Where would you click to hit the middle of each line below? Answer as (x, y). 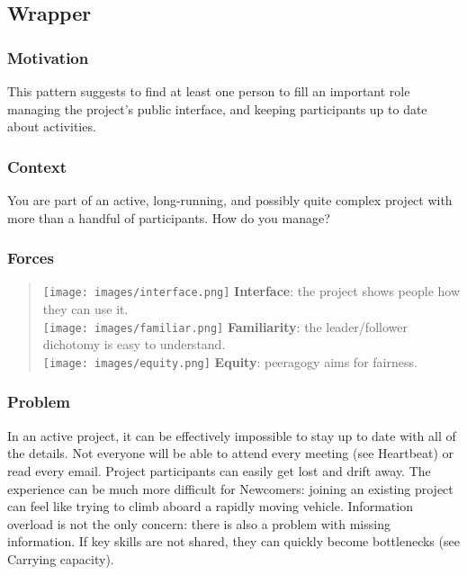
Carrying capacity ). (61, 558)
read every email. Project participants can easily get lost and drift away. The (219, 470)
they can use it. (85, 309)
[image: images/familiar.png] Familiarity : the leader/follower (225, 326)
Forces (31, 258)
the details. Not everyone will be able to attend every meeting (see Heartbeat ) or (231, 453)
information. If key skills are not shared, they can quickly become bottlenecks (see (233, 541)
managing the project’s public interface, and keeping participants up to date (217, 108)
